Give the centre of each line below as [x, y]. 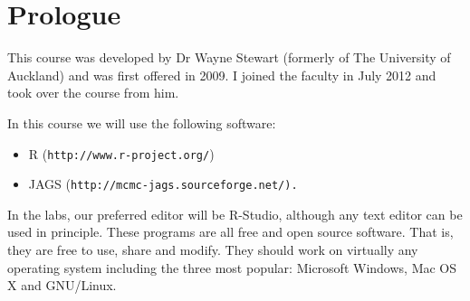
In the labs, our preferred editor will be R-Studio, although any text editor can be [235, 214]
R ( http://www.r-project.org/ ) [121, 153]
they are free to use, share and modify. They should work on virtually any [213, 249]
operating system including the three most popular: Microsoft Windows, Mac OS [232, 267]
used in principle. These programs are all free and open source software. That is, [230, 232]
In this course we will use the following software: [142, 122]
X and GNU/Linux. [62, 285]
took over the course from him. [93, 93]
